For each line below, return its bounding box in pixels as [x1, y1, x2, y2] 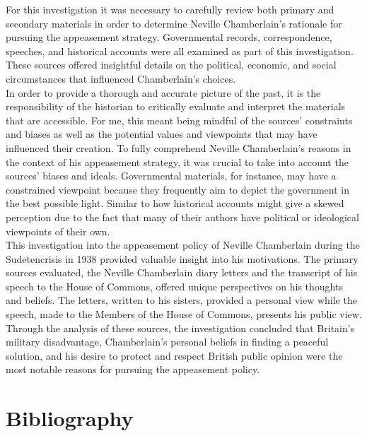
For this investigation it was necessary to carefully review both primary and [6, 2, 334, 16]
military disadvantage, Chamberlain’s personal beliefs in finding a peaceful [6, 334, 329, 349]
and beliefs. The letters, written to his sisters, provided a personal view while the [6, 293, 357, 307]
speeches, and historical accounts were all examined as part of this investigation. [6, 43, 354, 58]
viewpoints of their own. [6, 223, 110, 238]
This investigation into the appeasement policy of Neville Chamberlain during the [6, 237, 360, 252]
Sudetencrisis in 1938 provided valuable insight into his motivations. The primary [6, 251, 359, 266]
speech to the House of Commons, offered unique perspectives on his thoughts [6, 278, 343, 293]
